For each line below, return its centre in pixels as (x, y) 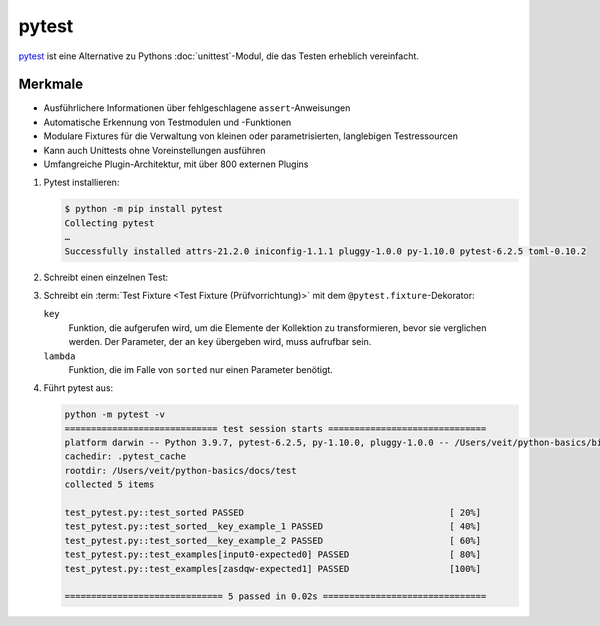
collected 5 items (109, 484)
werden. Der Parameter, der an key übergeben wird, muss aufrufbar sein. (220, 342)
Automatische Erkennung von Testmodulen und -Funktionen (167, 122)
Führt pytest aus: (78, 388)
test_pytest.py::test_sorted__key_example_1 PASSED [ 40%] (273, 526)
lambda (59, 356)
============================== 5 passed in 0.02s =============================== (275, 596)
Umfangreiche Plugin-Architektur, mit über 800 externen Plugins (176, 164)
